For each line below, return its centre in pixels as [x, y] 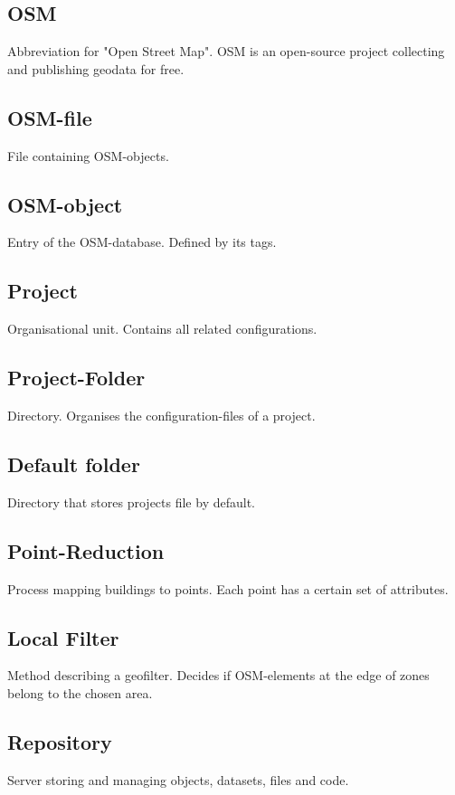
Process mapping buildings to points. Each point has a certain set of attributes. [228, 588]
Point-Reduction [86, 550]
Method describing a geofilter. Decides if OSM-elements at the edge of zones [218, 675]
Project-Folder [76, 378]
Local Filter [63, 637]
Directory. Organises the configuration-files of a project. [161, 415]
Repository [60, 741]
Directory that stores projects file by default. [131, 502]
